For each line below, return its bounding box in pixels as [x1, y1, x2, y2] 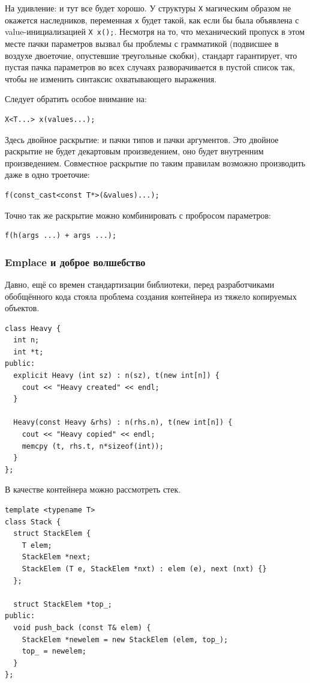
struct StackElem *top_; [13, 600, 112, 609]
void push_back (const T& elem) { [13, 623, 151, 632]
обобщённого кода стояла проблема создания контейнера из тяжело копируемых [5, 290, 297, 302]
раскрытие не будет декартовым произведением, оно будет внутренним [5, 145, 264, 157]
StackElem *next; [22, 553, 91, 562]
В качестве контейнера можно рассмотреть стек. [5, 483, 181, 496]
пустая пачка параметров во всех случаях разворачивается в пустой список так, [5, 61, 295, 73]
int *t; [13, 347, 44, 356]
